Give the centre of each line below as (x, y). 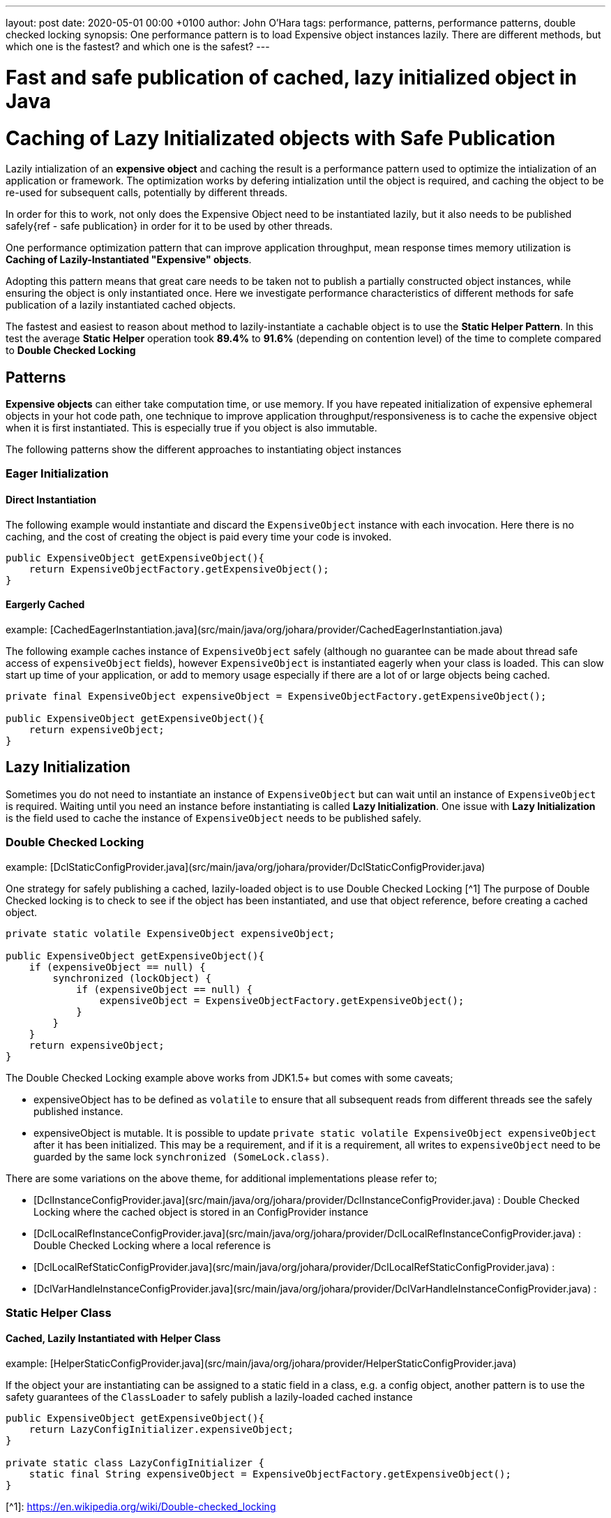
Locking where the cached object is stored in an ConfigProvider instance (201, 1211)
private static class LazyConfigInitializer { (135, 1463)
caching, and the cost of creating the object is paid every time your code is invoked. (199, 536)
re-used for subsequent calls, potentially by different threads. (147, 193)
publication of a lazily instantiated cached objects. (121, 305)
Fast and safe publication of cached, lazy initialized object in (291, 77)
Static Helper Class (59, 1312)
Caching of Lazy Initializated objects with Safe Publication (281, 138)
